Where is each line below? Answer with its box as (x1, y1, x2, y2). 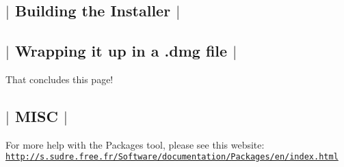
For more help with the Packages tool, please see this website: (5, 137, 265, 151)
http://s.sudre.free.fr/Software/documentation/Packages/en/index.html (5, 152, 339, 162)
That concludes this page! (5, 72, 114, 86)
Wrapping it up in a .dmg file (14, 40, 228, 61)
